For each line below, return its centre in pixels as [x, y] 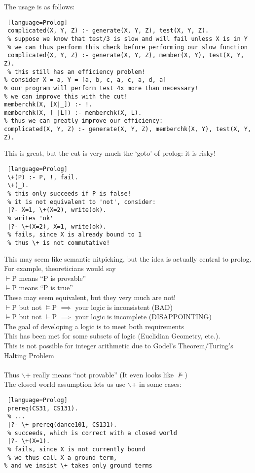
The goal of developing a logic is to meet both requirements [94, 326]
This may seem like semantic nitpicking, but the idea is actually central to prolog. [128, 258]
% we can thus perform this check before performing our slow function [127, 47]
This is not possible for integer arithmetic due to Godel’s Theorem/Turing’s [119, 345]
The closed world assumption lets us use [65, 384]
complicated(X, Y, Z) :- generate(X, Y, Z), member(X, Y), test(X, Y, [126, 55]
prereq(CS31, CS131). [43, 408]
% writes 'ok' [31, 218]
